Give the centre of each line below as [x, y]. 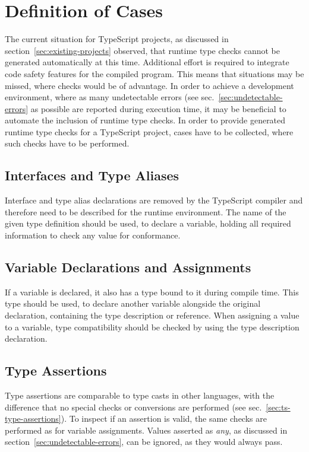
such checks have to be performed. [67, 143]
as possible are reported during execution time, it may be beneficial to [158, 108]
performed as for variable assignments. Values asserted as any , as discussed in [146, 430]
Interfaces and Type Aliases [92, 175]
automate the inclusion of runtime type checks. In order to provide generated [145, 120]
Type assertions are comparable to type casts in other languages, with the [140, 395]
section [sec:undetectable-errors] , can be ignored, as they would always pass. [144, 442]
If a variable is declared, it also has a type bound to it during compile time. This [152, 292]
